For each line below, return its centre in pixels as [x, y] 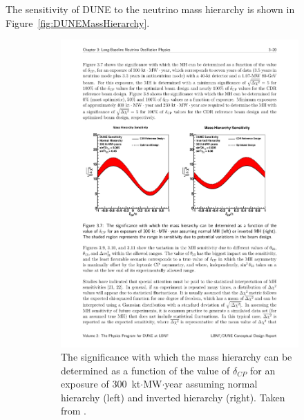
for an [263, 370]
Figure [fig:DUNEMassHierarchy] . [78, 22]
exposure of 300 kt [101, 384]
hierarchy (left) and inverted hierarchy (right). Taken [173, 397]
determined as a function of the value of [145, 370]
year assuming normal [211, 384]
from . [74, 411]
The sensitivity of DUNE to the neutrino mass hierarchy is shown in [150, 9]
